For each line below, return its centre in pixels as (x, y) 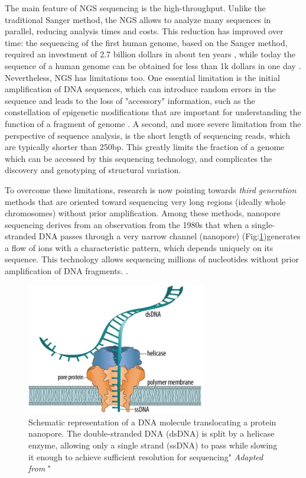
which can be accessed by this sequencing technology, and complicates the (139, 158)
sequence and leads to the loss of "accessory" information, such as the (130, 100)
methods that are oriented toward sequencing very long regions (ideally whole (145, 201)
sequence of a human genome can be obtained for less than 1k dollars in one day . (153, 65)
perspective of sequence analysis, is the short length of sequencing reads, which (147, 135)
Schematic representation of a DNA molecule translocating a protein (152, 422)
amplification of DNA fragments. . (66, 271)
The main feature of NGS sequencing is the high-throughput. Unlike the (135, 8)
